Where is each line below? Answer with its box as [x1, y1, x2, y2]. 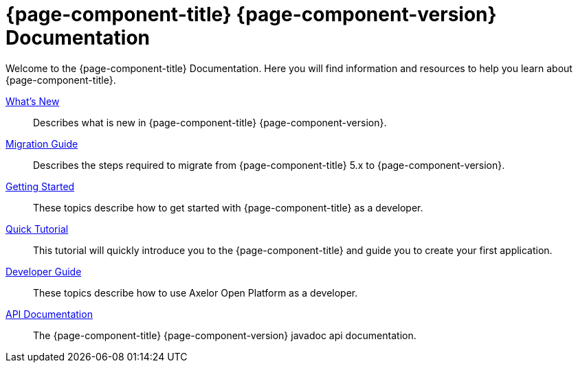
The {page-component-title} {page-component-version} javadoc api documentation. [33, 329, 416, 341]
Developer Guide [5, 265, 82, 277]
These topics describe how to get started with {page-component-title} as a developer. [33, 201, 423, 214]
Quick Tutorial [5, 222, 69, 235]
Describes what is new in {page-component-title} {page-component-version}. [33, 116, 387, 128]
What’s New [5, 95, 60, 107]
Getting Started [5, 180, 75, 192]
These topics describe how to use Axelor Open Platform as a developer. [33, 286, 358, 299]
